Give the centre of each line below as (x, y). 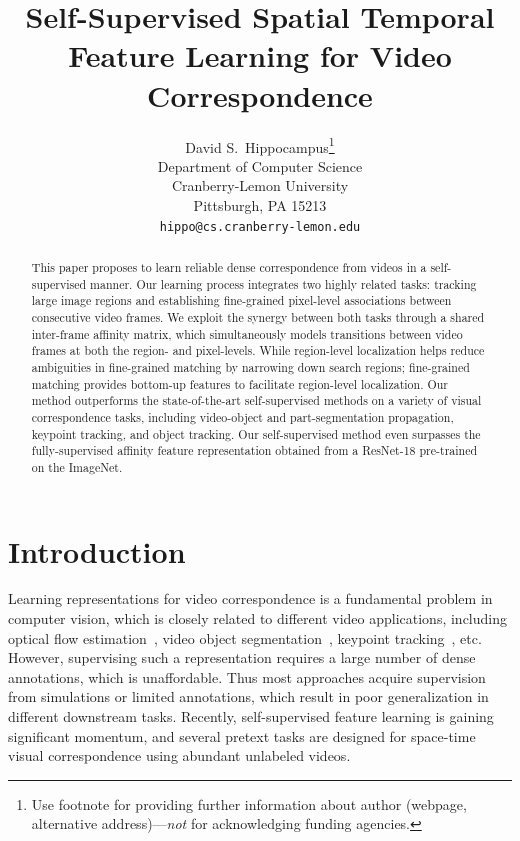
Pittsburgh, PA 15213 (260, 204)
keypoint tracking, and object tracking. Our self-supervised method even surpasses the (256, 433)
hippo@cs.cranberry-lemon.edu (260, 226)
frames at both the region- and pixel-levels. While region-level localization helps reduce (258, 350)
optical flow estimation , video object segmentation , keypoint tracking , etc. (245, 637)
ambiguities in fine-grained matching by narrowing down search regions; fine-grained (250, 366)
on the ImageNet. (77, 466)
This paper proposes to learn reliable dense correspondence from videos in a (229, 266)
